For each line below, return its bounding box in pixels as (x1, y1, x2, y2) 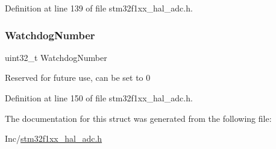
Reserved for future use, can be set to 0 (5, 71, 151, 84)
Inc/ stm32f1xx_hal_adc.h (5, 132, 102, 145)
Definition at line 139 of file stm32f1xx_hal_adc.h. (5, 2, 193, 14)
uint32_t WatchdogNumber (5, 51, 107, 63)
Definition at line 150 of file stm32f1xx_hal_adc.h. (5, 92, 193, 104)
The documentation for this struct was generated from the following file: (5, 112, 272, 124)
